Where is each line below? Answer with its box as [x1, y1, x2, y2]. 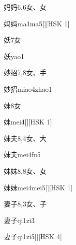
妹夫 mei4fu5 [4, 149, 41, 160]
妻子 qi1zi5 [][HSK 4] [4, 231, 62, 242]
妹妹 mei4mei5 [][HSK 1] [4, 182, 73, 192]
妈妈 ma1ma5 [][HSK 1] [4, 18, 70, 28]
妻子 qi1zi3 [4, 215, 35, 225]
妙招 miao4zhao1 [4, 83, 52, 94]
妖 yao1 [4, 51, 24, 61]
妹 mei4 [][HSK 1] [4, 117, 52, 127]
